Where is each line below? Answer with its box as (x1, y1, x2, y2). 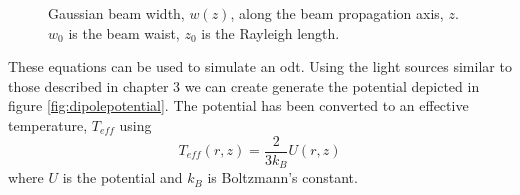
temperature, (8, 114, 88, 135)
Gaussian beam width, (48, 3, 185, 23)
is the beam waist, (68, 22, 180, 43)
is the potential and (62, 167, 183, 188)
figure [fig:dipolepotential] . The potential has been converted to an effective (8, 95, 469, 116)
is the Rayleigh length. (201, 22, 340, 43)
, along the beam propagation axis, (230, 3, 444, 23)
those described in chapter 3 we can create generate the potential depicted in (8, 75, 480, 96)
